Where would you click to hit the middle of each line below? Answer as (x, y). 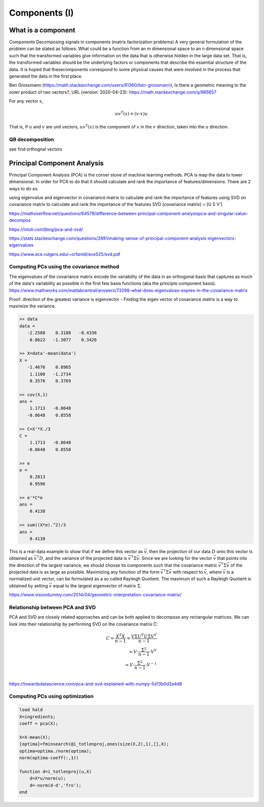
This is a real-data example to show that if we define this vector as (76, 551)
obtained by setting (29, 585)
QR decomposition (32, 139)
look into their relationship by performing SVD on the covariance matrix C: (84, 624)
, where (214, 572)
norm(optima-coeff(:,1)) (49, 758)
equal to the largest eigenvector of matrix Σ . (97, 585)
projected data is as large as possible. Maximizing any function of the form (84, 572)
